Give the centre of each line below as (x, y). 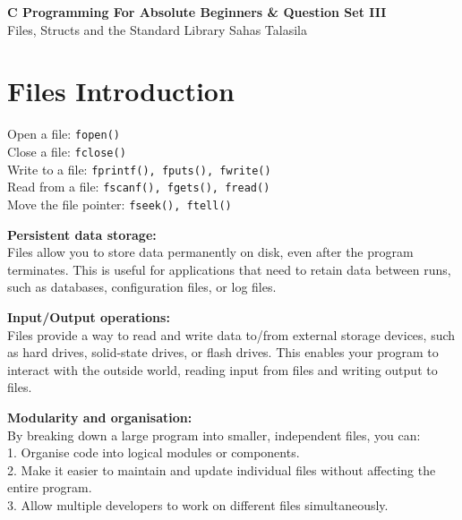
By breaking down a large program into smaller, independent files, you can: (214, 435)
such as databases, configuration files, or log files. (142, 287)
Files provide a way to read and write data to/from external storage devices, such (231, 334)
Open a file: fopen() (64, 134)
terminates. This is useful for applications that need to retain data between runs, (229, 269)
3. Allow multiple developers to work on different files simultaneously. (198, 504)
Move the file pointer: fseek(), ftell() (120, 204)
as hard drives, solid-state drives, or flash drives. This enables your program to (223, 352)
